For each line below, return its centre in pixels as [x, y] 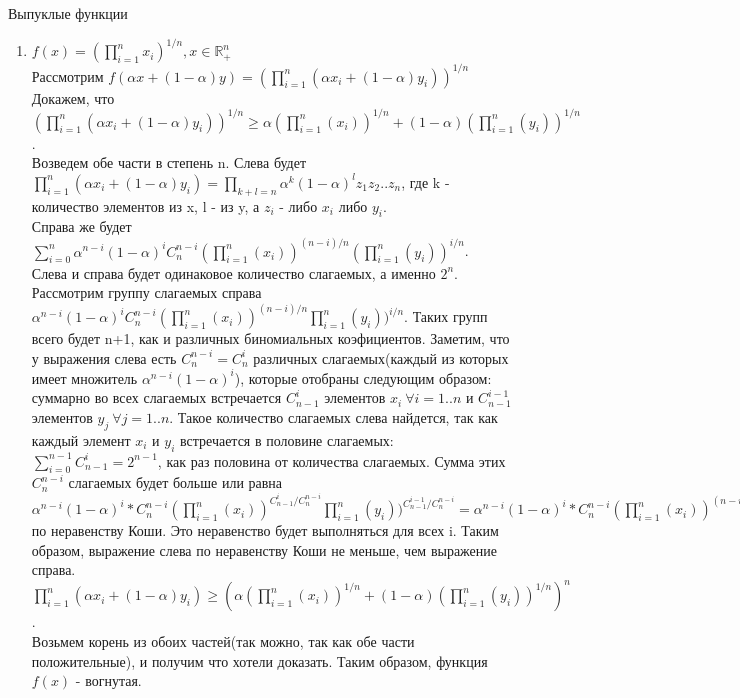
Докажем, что [73, 97]
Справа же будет [81, 226]
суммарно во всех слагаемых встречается [156, 397]
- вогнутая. [108, 680]
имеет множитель [84, 377]
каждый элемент [81, 439]
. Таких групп [446, 316]
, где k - [425, 181]
